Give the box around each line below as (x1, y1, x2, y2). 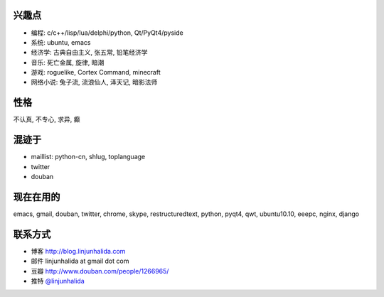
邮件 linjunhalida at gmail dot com (31, 256, 129, 266)
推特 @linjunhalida (31, 277, 85, 286)
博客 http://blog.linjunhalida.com (31, 247, 126, 255)
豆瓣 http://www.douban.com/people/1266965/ (31, 266, 169, 275)
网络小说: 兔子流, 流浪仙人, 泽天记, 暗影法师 (31, 78, 158, 87)
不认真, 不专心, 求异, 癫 (13, 115, 80, 124)
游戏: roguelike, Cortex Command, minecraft (31, 68, 161, 77)
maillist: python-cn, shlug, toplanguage (31, 153, 146, 161)
